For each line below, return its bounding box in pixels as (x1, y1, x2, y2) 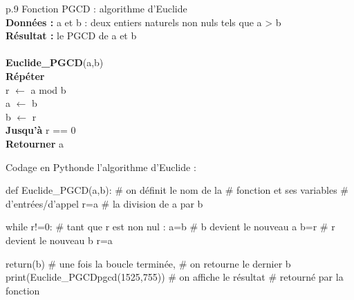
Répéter (6, 68, 45, 83)
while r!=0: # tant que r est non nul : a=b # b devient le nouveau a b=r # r (6, 219, 335, 234)
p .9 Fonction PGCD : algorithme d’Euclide (6, 1, 187, 15)
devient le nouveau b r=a (6, 232, 113, 247)
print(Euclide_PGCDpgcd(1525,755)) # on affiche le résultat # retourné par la (6, 270, 344, 284)
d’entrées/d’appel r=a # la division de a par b (6, 196, 203, 210)
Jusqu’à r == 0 (6, 123, 76, 137)
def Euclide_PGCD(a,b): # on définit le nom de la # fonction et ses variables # (6, 183, 348, 197)
